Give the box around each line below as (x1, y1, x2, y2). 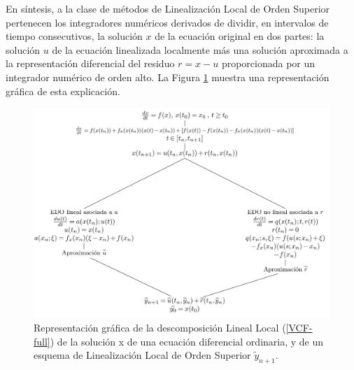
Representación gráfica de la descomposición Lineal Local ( (34, 320, 286, 334)
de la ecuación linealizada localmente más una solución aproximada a (52, 42, 348, 57)
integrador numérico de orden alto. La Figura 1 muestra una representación (6, 69, 330, 84)
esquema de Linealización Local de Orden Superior (34, 348, 251, 362)
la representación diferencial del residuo (6, 56, 175, 71)
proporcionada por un (221, 56, 316, 71)
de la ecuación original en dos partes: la (155, 29, 325, 43)
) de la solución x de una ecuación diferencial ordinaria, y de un (50, 334, 324, 348)
